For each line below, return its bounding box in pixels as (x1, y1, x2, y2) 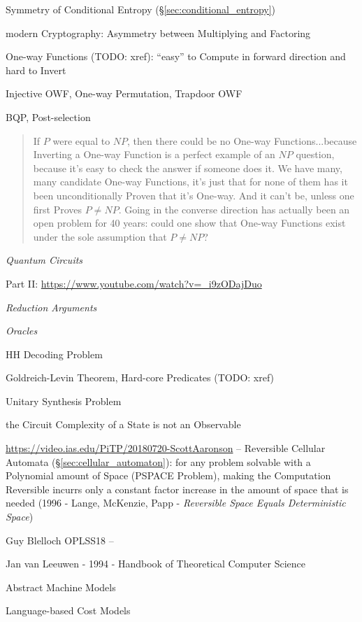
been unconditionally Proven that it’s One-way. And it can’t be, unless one (33, 188, 354, 202)
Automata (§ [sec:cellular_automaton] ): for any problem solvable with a (6, 454, 311, 469)
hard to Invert (6, 62, 66, 77)
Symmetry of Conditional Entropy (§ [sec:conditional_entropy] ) (6, 2, 276, 16)
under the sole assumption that (33, 229, 167, 243)
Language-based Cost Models (6, 603, 131, 618)
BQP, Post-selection (6, 109, 91, 124)
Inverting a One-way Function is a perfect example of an (33, 147, 275, 162)
